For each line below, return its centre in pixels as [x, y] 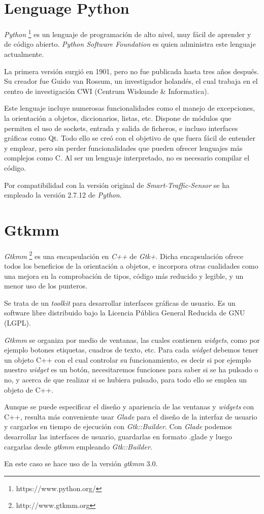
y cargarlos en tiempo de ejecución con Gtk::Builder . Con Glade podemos [118, 426]
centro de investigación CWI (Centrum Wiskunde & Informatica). [107, 91]
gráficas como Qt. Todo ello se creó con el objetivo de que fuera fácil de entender [130, 138]
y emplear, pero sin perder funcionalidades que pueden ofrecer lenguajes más [123, 148]
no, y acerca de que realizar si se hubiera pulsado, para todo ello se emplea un [126, 379]
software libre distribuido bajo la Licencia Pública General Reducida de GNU [125, 313]
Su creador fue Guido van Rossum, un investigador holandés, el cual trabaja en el [131, 81]
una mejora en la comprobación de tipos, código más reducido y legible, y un [124, 276]
